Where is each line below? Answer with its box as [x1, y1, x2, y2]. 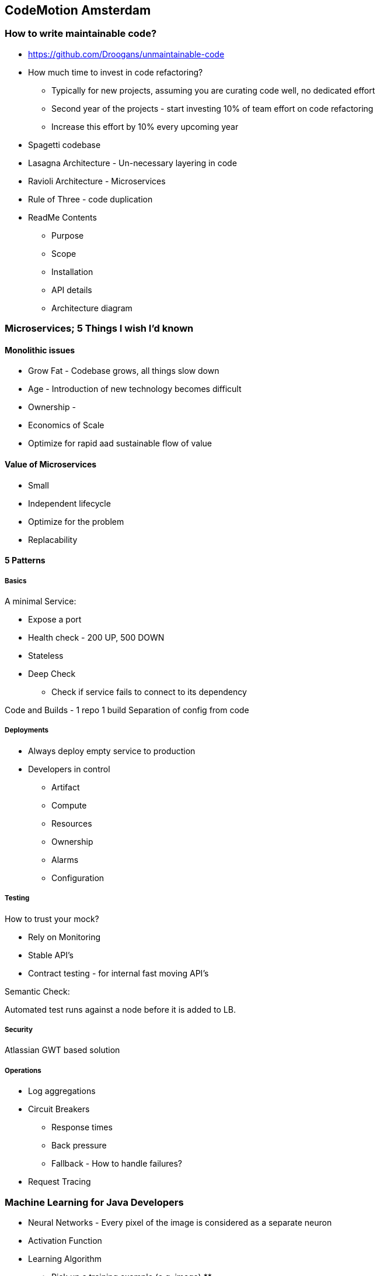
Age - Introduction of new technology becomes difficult [28, 384, 242, 394]
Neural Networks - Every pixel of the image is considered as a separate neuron [28, 1217, 332, 1227]
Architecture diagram [51, 302, 133, 313]
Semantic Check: [5, 986, 70, 996]
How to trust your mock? [5, 913, 99, 924]
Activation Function [28, 1235, 102, 1246]
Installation [51, 266, 93, 277]
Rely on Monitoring [28, 931, 101, 942]
